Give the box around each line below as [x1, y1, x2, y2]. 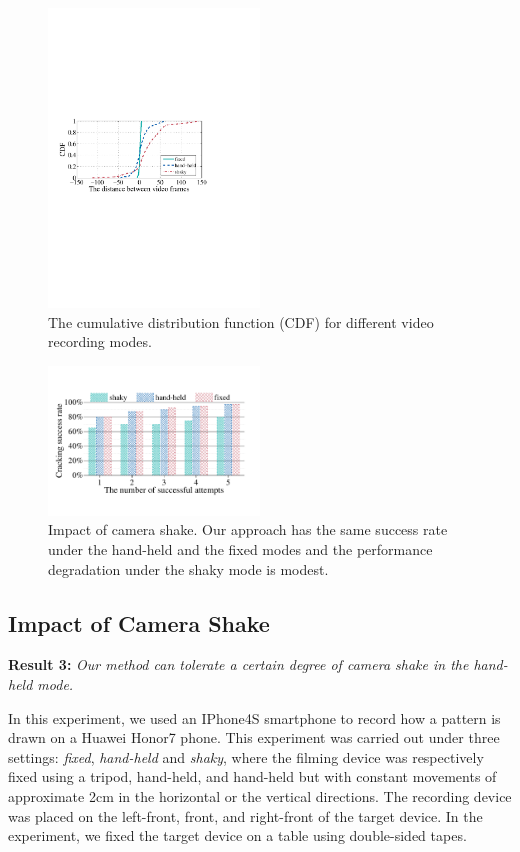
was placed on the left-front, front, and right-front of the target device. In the [8, 805, 483, 826]
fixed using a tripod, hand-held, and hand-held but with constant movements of [8, 766, 497, 787]
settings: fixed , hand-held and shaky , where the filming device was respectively [8, 746, 484, 767]
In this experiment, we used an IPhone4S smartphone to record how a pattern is [8, 707, 501, 728]
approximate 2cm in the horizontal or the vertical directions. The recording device [8, 785, 512, 806]
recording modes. [48, 331, 152, 352]
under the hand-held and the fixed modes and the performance [48, 538, 433, 559]
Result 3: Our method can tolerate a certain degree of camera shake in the [8, 654, 469, 675]
